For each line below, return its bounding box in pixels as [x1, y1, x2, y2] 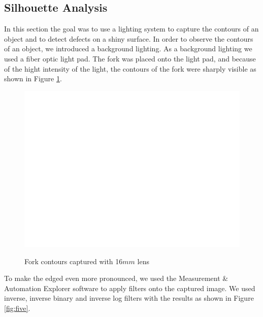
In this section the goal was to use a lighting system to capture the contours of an [4, 23, 259, 34]
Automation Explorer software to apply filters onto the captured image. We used [4, 282, 255, 293]
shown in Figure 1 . [4, 73, 62, 84]
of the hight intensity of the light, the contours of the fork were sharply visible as [4, 63, 256, 74]
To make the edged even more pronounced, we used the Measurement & [4, 273, 228, 283]
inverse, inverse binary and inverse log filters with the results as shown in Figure [4, 293, 254, 303]
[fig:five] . [4, 302, 30, 313]
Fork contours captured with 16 [24, 256, 123, 266]
